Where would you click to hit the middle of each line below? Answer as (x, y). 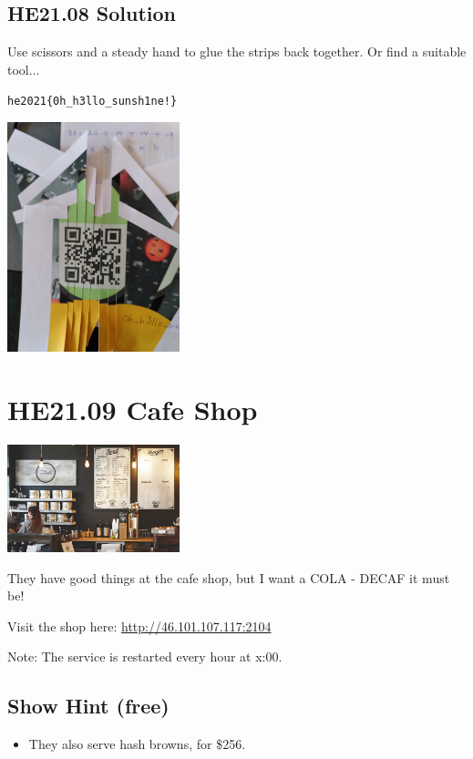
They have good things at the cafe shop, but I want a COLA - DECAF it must (229, 577)
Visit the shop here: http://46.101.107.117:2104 (139, 626)
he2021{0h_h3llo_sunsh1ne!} (93, 102)
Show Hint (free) (88, 706)
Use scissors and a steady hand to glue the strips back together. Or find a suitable (237, 51)
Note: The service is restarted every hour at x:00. (145, 656)
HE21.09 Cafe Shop (133, 409)
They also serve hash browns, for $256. (137, 744)
